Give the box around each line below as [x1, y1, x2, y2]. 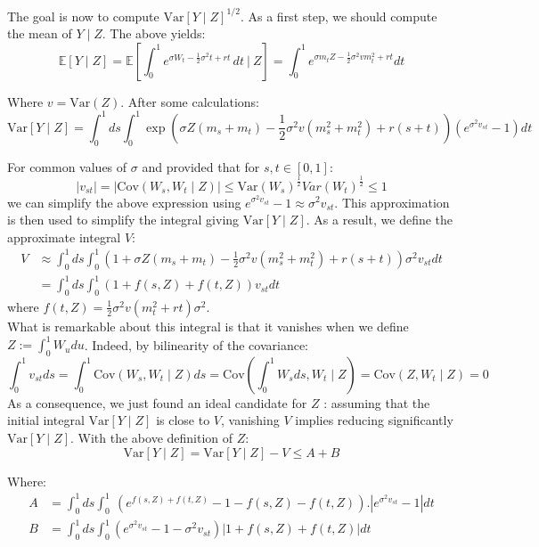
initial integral [7, 411, 85, 429]
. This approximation [334, 192, 450, 211]
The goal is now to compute [7, 6, 159, 25]
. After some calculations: [120, 92, 259, 110]
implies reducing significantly [295, 411, 453, 429]
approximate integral [7, 227, 121, 246]
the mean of [7, 24, 72, 43]
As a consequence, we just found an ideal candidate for [7, 393, 307, 412]
